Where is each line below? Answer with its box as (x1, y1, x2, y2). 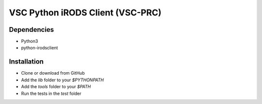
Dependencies (9, 26, 54, 34)
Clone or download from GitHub (21, 70, 85, 76)
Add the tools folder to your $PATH (21, 84, 91, 90)
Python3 (21, 39, 38, 44)
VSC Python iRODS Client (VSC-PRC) (9, 7, 162, 18)
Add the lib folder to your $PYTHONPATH (21, 77, 104, 83)
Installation (9, 58, 44, 66)
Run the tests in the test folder (21, 91, 82, 96)
